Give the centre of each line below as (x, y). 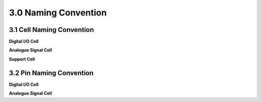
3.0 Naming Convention (58, 13)
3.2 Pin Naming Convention (51, 73)
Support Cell (22, 59)
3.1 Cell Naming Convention (51, 30)
